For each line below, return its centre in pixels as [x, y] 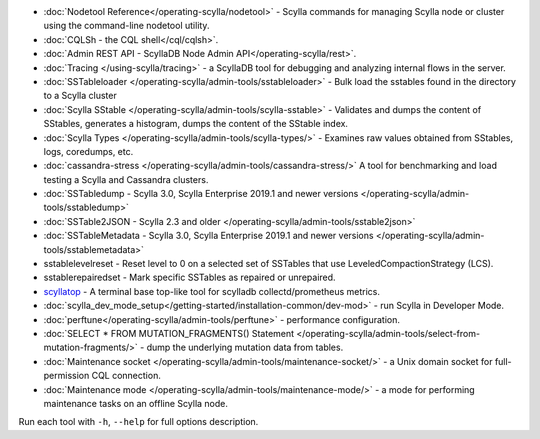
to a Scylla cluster [80, 96]
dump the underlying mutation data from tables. [245, 347]
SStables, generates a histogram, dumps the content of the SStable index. [196, 124]
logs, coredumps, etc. [88, 151]
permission [66, 376]
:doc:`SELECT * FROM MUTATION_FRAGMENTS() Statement [169, 333]
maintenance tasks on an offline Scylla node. [136, 403]
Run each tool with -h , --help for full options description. [138, 422]
